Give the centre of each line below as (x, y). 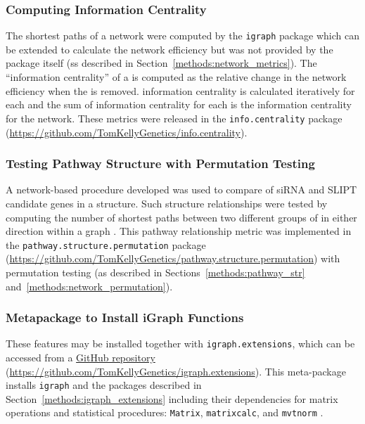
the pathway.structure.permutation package (106, 244)
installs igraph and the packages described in (104, 385)
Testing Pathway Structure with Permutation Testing (160, 163)
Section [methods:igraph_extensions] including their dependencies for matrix (172, 398)
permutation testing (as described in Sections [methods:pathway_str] (155, 272)
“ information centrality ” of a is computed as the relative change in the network (176, 77)
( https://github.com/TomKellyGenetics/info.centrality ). (127, 132)
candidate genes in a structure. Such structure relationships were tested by (167, 203)
